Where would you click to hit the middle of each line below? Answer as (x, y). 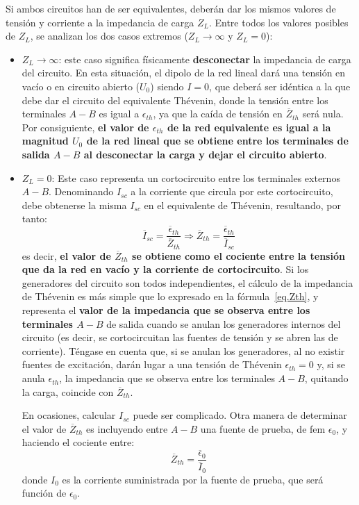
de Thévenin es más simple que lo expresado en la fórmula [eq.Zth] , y (170, 296)
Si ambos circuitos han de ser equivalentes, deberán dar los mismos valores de (171, 8)
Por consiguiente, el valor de (85, 127)
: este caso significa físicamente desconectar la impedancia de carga (205, 59)
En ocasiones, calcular (69, 415)
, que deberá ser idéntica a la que (280, 86)
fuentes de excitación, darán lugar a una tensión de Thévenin (152, 364)
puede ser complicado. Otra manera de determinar (240, 415)
